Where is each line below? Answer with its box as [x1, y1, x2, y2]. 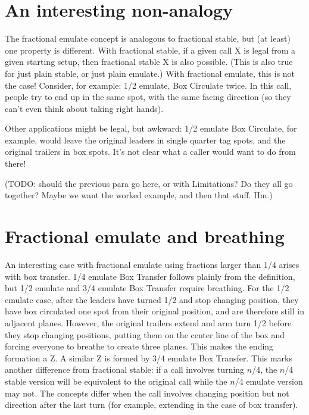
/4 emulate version [235, 375, 303, 387]
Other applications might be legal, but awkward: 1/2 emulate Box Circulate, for [5, 122, 297, 135]
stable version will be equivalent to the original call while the [5, 375, 227, 387]
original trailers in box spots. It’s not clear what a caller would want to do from [5, 145, 296, 158]
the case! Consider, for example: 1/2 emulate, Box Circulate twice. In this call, [5, 79, 292, 91]
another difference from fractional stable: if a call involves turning [5, 363, 245, 376]
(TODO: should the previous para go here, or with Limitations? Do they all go [5, 177, 293, 189]
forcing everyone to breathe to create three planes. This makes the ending [5, 340, 274, 352]
